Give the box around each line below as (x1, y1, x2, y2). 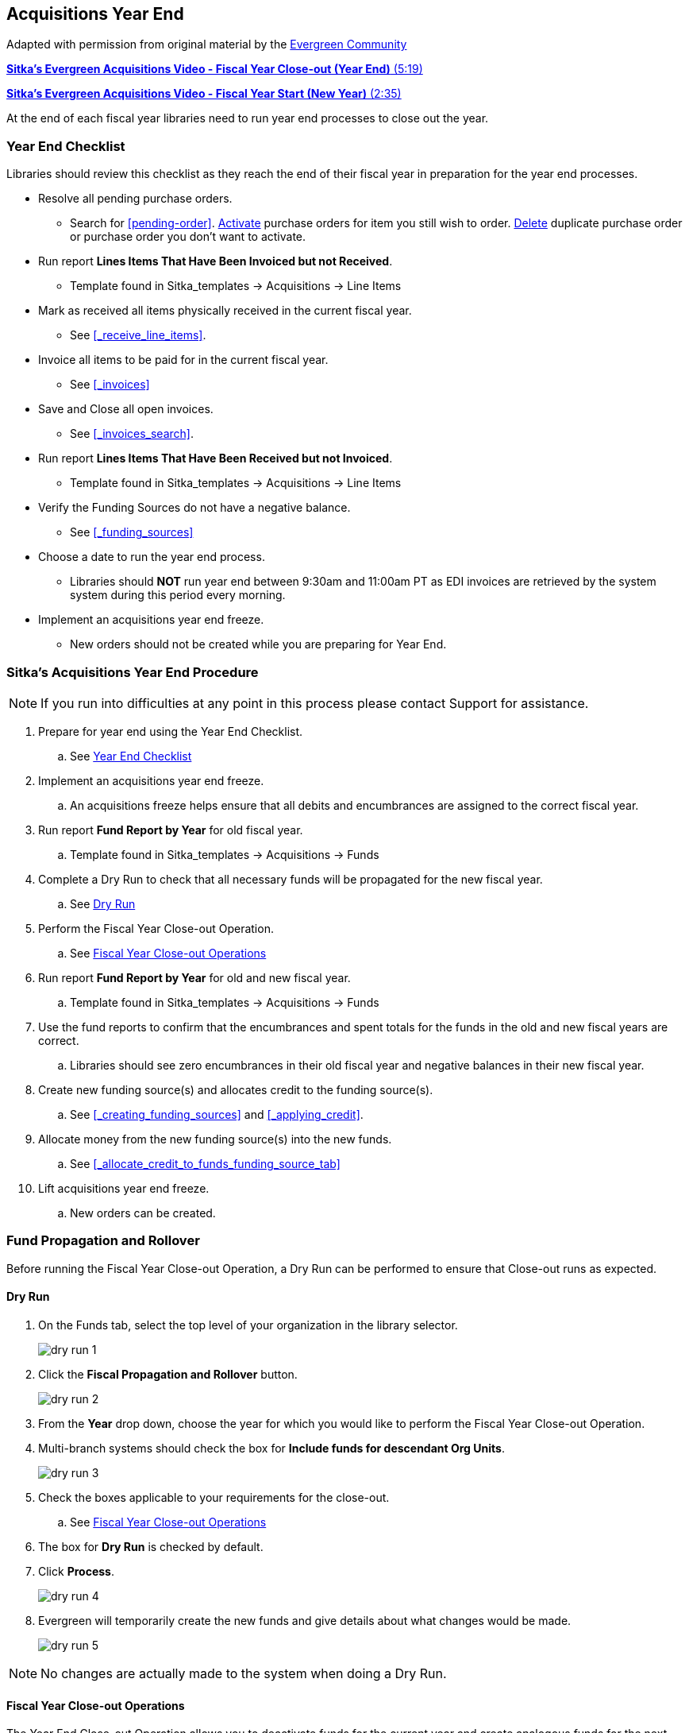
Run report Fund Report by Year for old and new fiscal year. (38, 970, 351, 984)
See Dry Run (70, 896, 136, 911)
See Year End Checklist (70, 749, 192, 763)
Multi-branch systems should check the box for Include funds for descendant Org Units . (38, 1441, 505, 1455)
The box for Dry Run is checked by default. (38, 1539, 264, 1553)
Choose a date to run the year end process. (38, 550, 265, 564)
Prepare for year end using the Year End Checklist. (38, 724, 303, 738)
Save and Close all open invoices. (38, 402, 214, 416)
